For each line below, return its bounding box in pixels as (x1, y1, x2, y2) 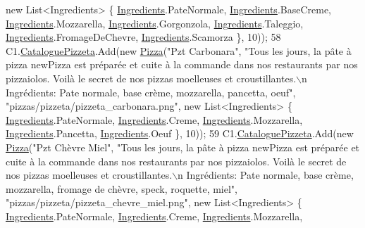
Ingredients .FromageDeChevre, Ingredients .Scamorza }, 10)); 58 (6, 30, 281, 44)
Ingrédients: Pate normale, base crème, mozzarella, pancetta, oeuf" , (6, 84, 296, 99)
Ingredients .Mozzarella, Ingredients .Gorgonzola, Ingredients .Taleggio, (6, 15, 304, 30)
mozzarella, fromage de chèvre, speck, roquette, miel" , (6, 181, 237, 196)
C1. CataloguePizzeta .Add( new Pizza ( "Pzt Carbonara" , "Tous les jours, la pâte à (6, 43, 352, 58)
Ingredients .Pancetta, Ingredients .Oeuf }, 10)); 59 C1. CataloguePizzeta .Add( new (6, 126, 354, 141)
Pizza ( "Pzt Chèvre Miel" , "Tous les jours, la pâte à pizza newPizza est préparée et (6, 139, 360, 154)
